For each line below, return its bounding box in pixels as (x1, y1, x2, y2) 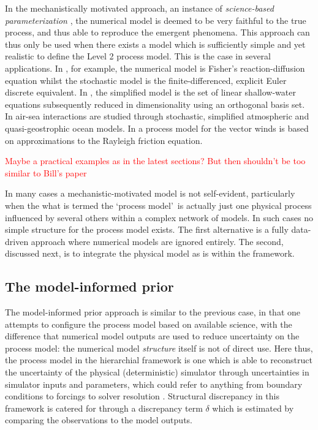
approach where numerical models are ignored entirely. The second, (31, 235, 284, 247)
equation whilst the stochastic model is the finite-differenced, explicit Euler (5, 74, 287, 86)
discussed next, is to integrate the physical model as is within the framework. (5, 247, 295, 260)
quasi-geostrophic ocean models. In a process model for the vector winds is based (5, 121, 309, 134)
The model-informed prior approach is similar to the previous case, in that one (5, 306, 300, 319)
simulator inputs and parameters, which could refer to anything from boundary (5, 377, 303, 390)
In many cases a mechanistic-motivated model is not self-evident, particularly (5, 187, 295, 200)
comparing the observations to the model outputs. (5, 413, 192, 426)
